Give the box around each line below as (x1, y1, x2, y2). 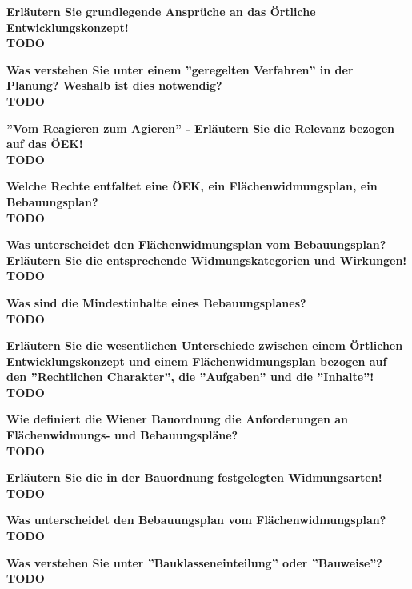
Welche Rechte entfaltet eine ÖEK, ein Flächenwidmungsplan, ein (6, 178, 378, 194)
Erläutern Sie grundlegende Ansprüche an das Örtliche (6, 3, 316, 19)
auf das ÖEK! (6, 135, 83, 152)
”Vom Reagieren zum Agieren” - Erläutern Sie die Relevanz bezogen (6, 119, 395, 136)
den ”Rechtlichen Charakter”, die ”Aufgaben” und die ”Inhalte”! (6, 368, 374, 385)
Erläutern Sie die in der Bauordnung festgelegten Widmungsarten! (6, 469, 382, 486)
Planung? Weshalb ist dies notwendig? (6, 77, 222, 94)
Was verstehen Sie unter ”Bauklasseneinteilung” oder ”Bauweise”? (6, 554, 382, 571)
